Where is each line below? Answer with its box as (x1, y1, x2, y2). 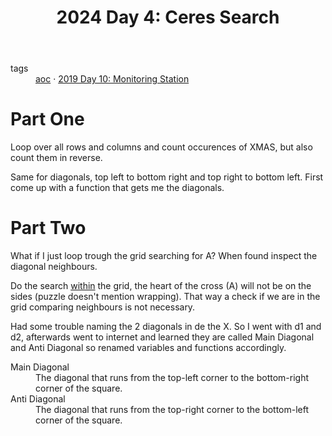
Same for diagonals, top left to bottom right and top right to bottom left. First (10, 171, 324, 183)
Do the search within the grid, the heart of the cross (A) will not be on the (10, 280, 312, 292)
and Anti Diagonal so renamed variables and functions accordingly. (10, 342, 287, 354)
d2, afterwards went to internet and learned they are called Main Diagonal (10, 331, 315, 343)
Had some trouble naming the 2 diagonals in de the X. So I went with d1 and (10, 321, 322, 333)
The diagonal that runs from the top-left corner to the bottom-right (35, 372, 310, 384)
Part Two (10, 217, 87, 240)
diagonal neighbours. (10, 261, 98, 273)
